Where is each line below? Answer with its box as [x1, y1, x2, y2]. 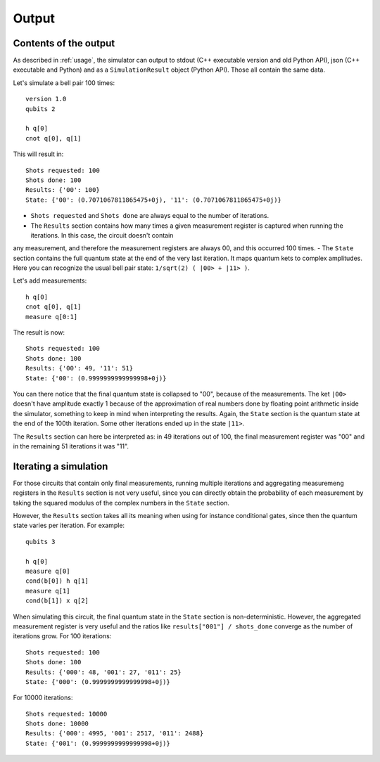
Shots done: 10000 [25, 720, 89, 728]
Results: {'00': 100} [25, 186, 100, 194]
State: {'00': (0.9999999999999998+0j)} [25, 374, 167, 382]
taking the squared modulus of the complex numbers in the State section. [13, 498, 230, 507]
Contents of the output [13, 37, 115, 49]
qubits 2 [25, 105, 56, 112]
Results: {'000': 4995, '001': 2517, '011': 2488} [25, 730, 204, 737]
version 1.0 [25, 95, 67, 103]
